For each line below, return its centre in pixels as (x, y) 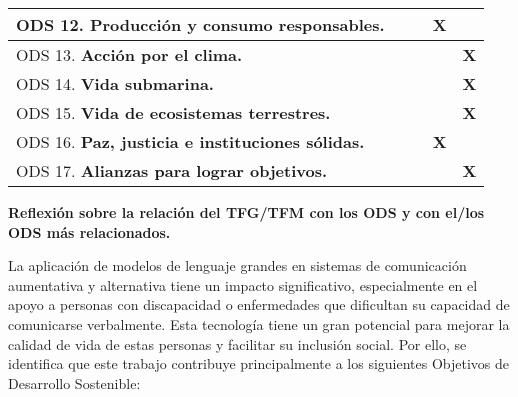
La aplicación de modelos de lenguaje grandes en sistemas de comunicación (237, 265)
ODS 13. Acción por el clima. (129, 54)
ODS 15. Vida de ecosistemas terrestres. (173, 112)
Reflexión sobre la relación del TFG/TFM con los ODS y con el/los (246, 212)
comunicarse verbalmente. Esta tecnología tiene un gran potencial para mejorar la (259, 323)
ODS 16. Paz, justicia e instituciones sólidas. (190, 141)
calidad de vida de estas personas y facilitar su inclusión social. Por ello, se (237, 343)
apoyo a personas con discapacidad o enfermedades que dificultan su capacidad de (259, 304)
